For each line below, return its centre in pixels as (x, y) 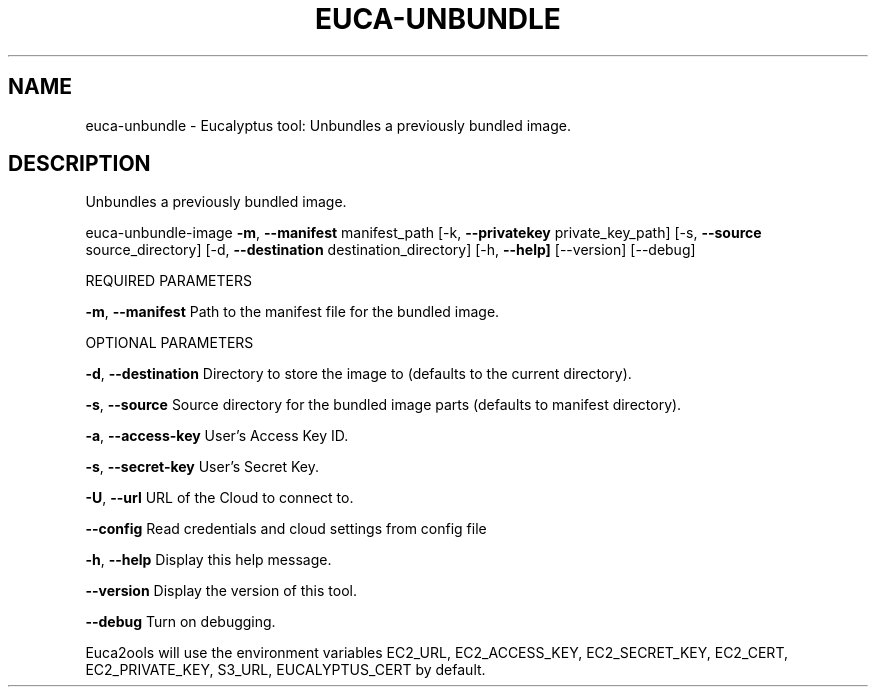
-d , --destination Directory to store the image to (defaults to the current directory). (358, 374)
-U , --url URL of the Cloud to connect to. (219, 498)
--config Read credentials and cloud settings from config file (286, 529)
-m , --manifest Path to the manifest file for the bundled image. (292, 312)
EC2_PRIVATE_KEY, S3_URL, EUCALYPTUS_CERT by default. (285, 670)
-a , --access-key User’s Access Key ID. (217, 436)
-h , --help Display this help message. (208, 560)
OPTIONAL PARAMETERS (169, 343)
